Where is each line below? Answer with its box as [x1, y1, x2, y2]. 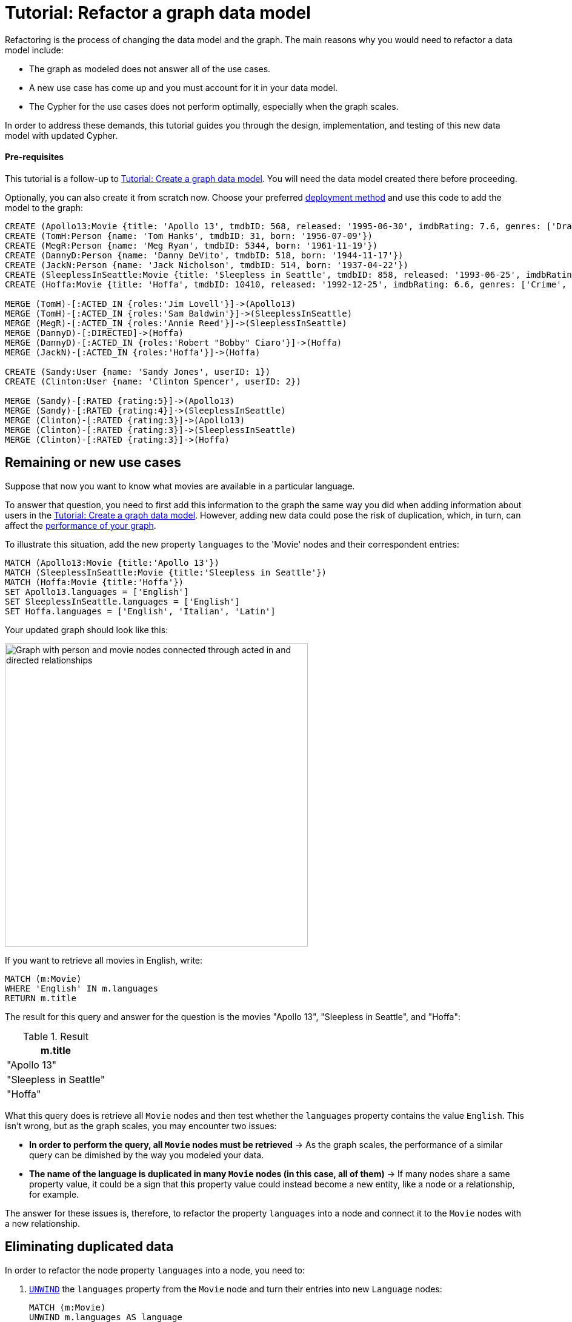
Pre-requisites [5, 152, 64, 163]
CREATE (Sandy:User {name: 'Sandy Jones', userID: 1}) [5, 366, 271, 377]
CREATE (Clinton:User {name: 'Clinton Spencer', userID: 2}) [5, 376, 301, 386]
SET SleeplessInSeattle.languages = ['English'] [5, 596, 240, 606]
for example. [29, 1189, 79, 1200]
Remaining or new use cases [5, 455, 181, 471]
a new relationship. [5, 1218, 81, 1229]
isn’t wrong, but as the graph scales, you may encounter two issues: [5, 1120, 277, 1131]
